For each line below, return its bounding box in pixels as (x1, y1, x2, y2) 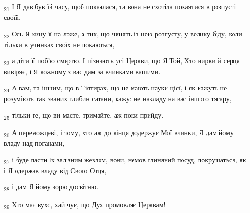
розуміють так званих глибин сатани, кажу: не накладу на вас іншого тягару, (4, 93, 232, 104)
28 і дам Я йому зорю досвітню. (4, 181, 99, 193)
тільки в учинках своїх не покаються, (4, 39, 115, 49)
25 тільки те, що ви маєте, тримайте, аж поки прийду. (4, 109, 164, 121)
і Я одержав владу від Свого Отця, (4, 165, 107, 175)
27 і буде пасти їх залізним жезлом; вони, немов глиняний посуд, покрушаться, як (4, 154, 246, 166)
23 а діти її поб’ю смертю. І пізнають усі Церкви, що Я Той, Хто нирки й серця (4, 55, 240, 67)
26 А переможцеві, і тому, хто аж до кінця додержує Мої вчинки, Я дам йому (4, 127, 233, 139)
